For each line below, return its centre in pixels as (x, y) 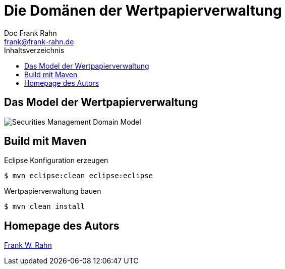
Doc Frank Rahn (31, 33)
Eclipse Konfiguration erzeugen (56, 160)
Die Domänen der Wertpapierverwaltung (143, 11)
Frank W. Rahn (28, 245)
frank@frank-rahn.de (39, 41)
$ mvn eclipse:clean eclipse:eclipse (79, 176)
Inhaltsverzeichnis (34, 50)
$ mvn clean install (45, 207)
